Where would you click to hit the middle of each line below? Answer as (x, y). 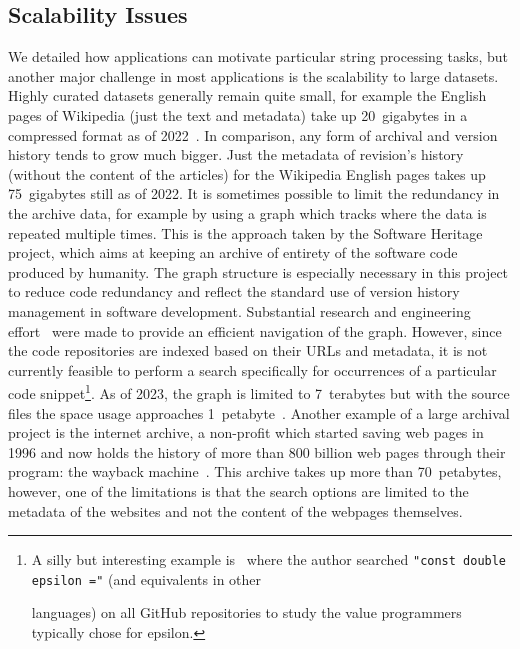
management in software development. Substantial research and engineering (239, 310)
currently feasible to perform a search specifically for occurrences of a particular (252, 369)
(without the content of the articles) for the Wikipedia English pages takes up (247, 173)
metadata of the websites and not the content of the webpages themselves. (235, 510)
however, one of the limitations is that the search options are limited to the (238, 490)
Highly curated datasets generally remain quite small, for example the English (247, 95)
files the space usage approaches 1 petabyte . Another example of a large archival (259, 412)
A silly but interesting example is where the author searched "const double (269, 559)
